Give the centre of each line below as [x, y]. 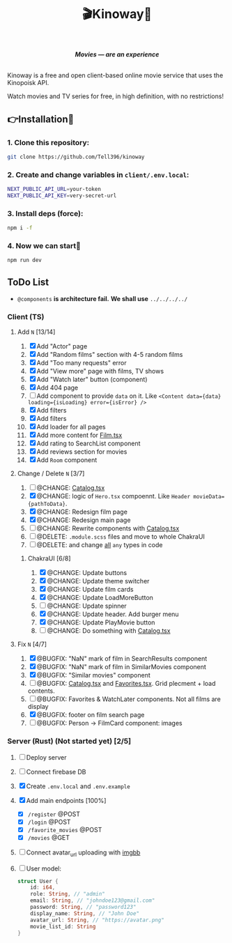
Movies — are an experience [117, 54]
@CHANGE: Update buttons [87, 573]
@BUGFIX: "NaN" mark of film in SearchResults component [122, 659]
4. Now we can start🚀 [44, 245]
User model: [44, 868]
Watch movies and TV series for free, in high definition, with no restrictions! [116, 96]
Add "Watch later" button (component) [92, 379]
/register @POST [54, 814]
